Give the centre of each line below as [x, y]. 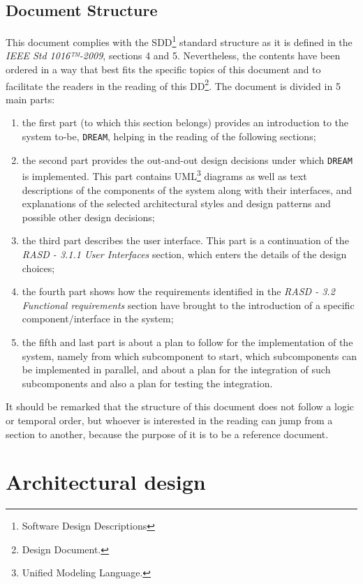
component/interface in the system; [98, 319]
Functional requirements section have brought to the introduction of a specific [188, 305]
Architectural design [106, 482]
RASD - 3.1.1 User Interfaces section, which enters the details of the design [184, 254]
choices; [38, 268]
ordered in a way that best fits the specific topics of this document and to [163, 69]
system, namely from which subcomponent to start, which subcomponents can [190, 355]
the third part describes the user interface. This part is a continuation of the [185, 240]
